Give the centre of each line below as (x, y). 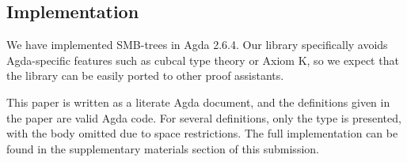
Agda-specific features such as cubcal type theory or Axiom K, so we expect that (203, 60)
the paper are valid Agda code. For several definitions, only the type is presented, (204, 117)
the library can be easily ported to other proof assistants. (145, 75)
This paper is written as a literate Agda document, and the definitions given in (198, 102)
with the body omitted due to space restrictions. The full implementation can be (202, 133)
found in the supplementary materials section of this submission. (163, 148)
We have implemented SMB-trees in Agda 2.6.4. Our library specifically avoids (197, 45)
